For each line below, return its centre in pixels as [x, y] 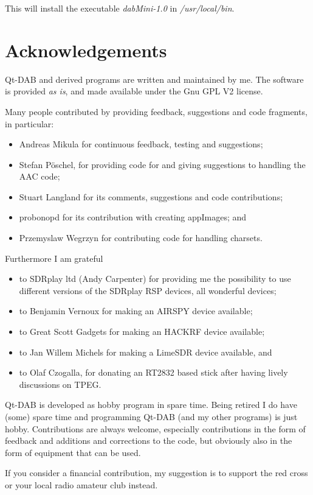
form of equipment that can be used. [73, 452]
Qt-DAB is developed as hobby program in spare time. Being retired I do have [151, 405]
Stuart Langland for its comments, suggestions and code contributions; [151, 196]
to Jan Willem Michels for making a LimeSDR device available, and [146, 352]
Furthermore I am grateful [54, 258]
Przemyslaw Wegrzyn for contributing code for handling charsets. [141, 238]
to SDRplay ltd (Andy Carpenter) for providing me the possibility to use [155, 279]
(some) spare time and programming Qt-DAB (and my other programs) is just [151, 416]
